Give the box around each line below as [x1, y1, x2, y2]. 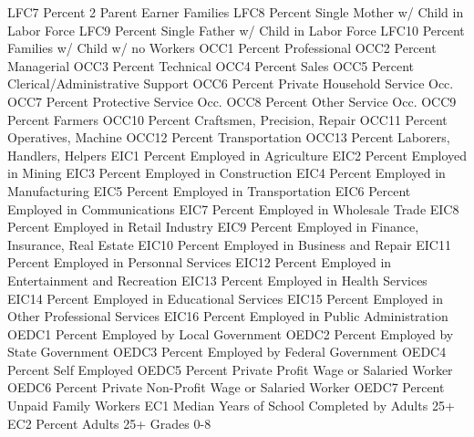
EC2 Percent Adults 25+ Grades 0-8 [7, 413, 211, 432]
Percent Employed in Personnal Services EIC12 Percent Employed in [7, 253, 392, 272]
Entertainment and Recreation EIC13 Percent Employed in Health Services [7, 270, 428, 289]
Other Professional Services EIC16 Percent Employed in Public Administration [7, 307, 448, 326]
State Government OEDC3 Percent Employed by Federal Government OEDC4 [7, 342, 447, 361]
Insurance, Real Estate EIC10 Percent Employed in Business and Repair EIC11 [7, 234, 451, 254]
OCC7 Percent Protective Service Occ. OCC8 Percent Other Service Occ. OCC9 [7, 91, 457, 110]
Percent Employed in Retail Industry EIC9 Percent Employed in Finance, [7, 217, 419, 236]
